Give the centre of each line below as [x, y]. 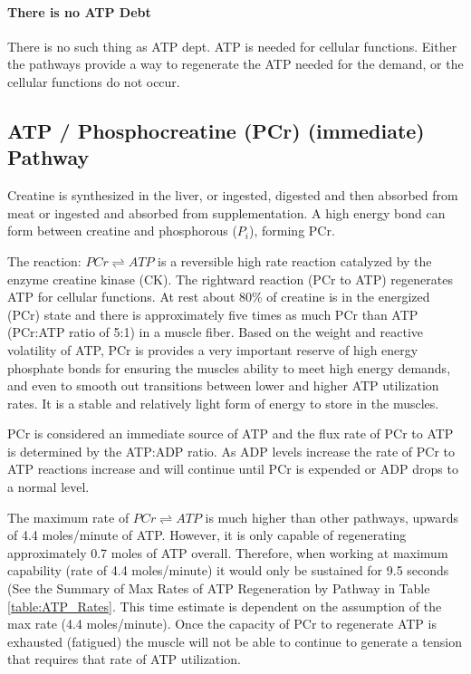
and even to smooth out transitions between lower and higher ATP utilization [223, 385]
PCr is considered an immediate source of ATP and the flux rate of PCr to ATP [231, 433]
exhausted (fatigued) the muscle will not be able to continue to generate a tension [235, 641]
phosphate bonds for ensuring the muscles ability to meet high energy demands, [229, 367]
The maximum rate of [68, 517]
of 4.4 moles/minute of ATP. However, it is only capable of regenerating [207, 535]
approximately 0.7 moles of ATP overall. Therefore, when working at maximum [228, 552]
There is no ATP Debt [79, 11]
